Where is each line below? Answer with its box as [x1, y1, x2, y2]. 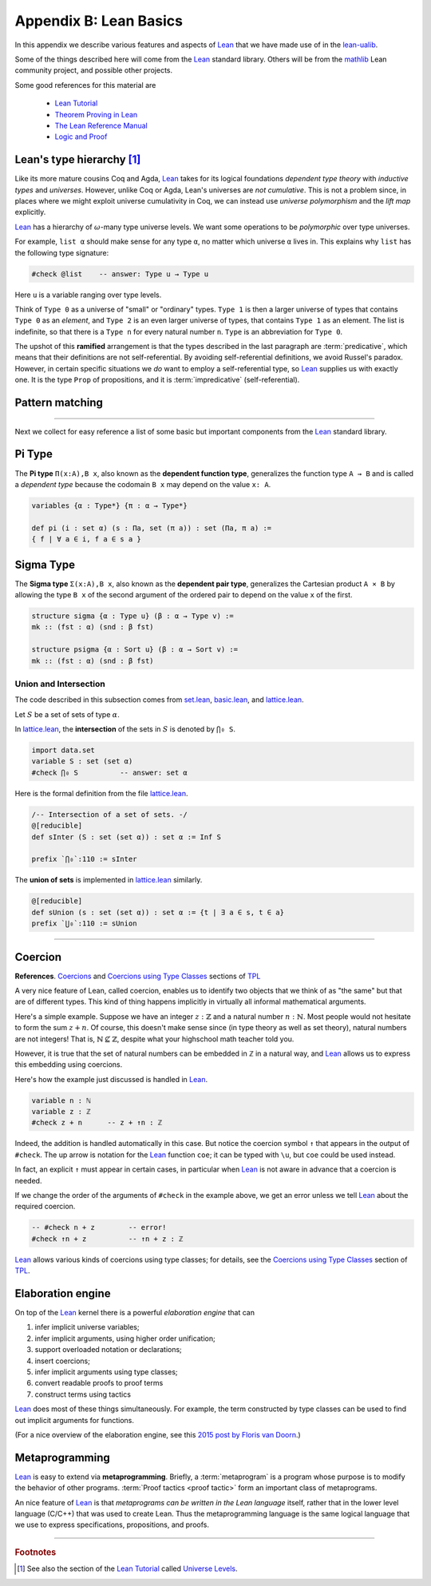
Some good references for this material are [14, 80, 156, 89]
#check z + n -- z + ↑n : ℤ [31, 1118, 163, 1128]
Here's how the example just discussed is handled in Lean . [14, 1074, 208, 1084]
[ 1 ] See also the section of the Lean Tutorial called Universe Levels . [17, 1564, 238, 1573]
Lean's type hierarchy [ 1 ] [14, 153, 141, 167]
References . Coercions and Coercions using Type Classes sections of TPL [14, 971, 261, 981]
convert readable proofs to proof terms [34, 1378, 164, 1388]
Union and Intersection [14, 678, 105, 689]
